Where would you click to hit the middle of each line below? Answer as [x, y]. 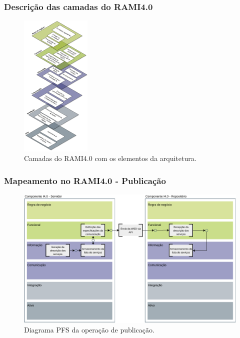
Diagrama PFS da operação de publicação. [89, 330]
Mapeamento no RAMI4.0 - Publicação [85, 180]
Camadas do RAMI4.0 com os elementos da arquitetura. [110, 158]
